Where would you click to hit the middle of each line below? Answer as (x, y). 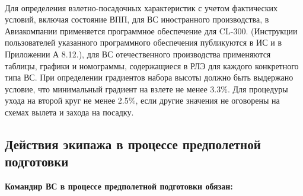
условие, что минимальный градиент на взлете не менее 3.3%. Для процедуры (146, 89)
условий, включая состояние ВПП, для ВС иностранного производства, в (137, 19)
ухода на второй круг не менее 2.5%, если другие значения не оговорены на (142, 100)
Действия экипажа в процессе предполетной (133, 144)
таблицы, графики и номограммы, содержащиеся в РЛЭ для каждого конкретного (152, 65)
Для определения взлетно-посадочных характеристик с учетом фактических (141, 7)
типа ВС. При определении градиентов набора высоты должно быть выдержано (149, 77)
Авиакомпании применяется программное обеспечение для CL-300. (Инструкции (151, 30)
